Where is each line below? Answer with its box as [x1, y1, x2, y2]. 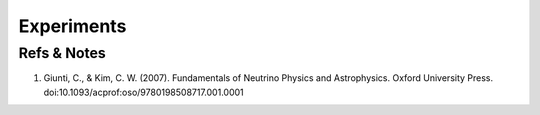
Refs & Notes [18, 44, 107, 62]
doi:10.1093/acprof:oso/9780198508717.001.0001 [43, 86, 244, 98]
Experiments [18, 15, 127, 37]
